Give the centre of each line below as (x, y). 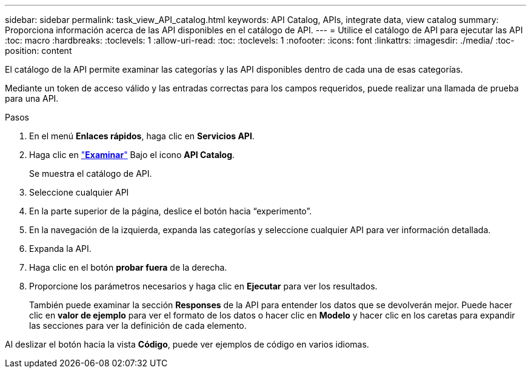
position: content (38, 51)
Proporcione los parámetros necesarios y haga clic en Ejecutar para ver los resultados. (203, 286)
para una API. (32, 98)
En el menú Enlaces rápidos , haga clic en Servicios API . (142, 136)
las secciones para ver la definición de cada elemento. (138, 325)
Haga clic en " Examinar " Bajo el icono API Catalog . (132, 155)
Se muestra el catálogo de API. (91, 173)
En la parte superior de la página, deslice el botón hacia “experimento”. (171, 211)
